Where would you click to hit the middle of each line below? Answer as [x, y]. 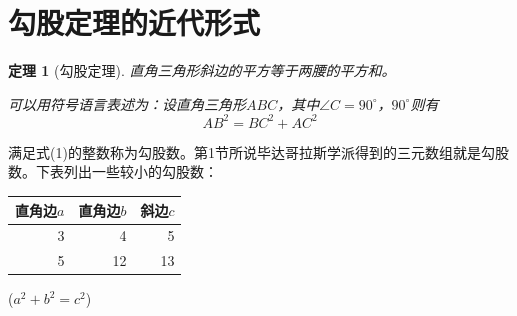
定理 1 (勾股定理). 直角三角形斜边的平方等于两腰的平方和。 [202, 70]
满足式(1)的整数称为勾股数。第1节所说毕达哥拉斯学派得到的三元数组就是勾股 [258, 151]
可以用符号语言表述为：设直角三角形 [127, 103]
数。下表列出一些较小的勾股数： [113, 171]
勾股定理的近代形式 [134, 22]
